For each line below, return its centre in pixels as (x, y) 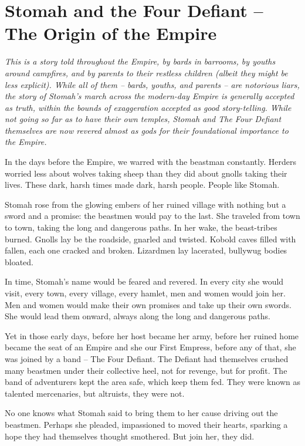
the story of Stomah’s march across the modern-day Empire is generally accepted (150, 96)
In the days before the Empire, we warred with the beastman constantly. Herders (150, 162)
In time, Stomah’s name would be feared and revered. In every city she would (144, 281)
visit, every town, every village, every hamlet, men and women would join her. (145, 293)
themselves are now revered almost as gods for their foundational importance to (147, 130)
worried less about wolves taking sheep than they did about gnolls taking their (146, 173)
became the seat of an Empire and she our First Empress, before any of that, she (150, 347)
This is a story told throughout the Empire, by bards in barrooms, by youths (140, 61)
